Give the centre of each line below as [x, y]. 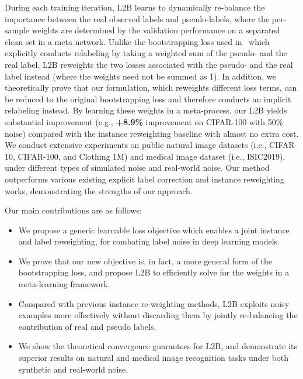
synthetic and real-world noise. [73, 369]
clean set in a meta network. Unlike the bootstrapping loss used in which [137, 41]
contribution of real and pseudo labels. [87, 326]
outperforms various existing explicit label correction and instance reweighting [144, 179]
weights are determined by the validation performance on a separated [156, 30]
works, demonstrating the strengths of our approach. [99, 190]
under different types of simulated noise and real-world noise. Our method [137, 168]
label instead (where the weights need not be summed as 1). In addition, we [140, 76]
